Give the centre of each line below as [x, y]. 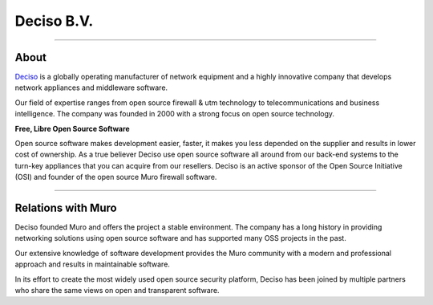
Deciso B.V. [54, 21]
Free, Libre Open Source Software [72, 128]
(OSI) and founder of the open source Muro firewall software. [116, 177]
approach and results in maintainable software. [92, 264]
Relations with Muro [66, 208]
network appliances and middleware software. [91, 87]
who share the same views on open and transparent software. [117, 291]
